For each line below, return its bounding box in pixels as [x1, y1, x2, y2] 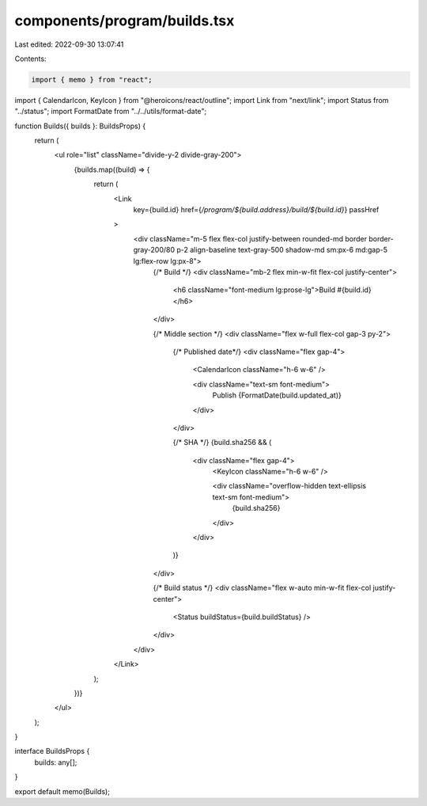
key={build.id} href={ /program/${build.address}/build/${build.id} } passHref [133, 205, 380, 215]
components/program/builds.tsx [14, 12, 235, 29]
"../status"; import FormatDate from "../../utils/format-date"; [14, 107, 207, 116]
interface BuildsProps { [14, 747, 90, 756]
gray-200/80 [133, 245, 176, 255]
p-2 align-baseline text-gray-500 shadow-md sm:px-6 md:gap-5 [176, 245, 387, 255]
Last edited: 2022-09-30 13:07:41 [14, 40, 124, 49]
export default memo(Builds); [14, 786, 111, 796]
